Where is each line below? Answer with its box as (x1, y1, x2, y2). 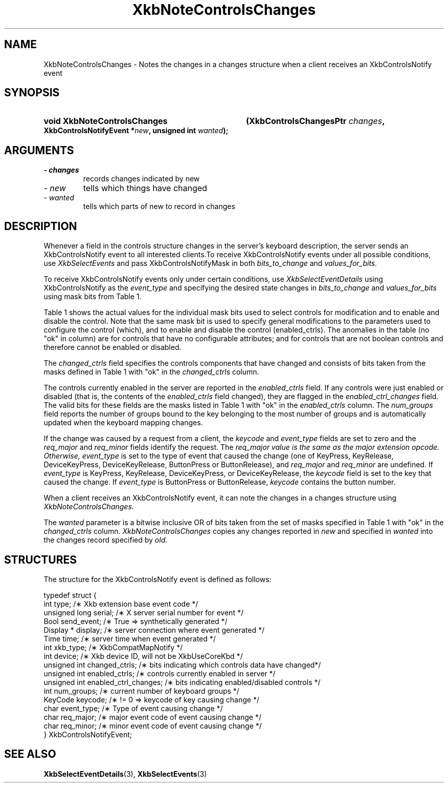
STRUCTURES (4, 553, 77, 566)
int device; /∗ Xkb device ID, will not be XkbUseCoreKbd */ (43, 651, 243, 660)
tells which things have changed (83, 183, 207, 194)
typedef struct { (43, 590, 97, 599)
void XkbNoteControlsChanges (43, 116, 168, 127)
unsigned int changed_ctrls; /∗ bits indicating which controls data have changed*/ (43, 660, 321, 669)
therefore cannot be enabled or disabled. (43, 343, 182, 352)
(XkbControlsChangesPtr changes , (245, 116, 385, 127)
